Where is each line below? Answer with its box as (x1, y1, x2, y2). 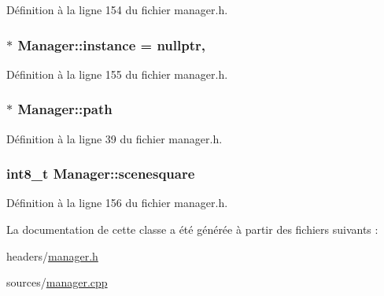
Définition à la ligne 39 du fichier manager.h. (6, 130, 223, 146)
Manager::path (17, 99, 113, 119)
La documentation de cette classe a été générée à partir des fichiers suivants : (6, 221, 378, 238)
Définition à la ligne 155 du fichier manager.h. (6, 65, 228, 82)
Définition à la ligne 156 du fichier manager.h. (6, 194, 228, 211)
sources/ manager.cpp (6, 274, 108, 290)
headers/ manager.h (6, 247, 98, 264)
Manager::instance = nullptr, (17, 35, 205, 54)
